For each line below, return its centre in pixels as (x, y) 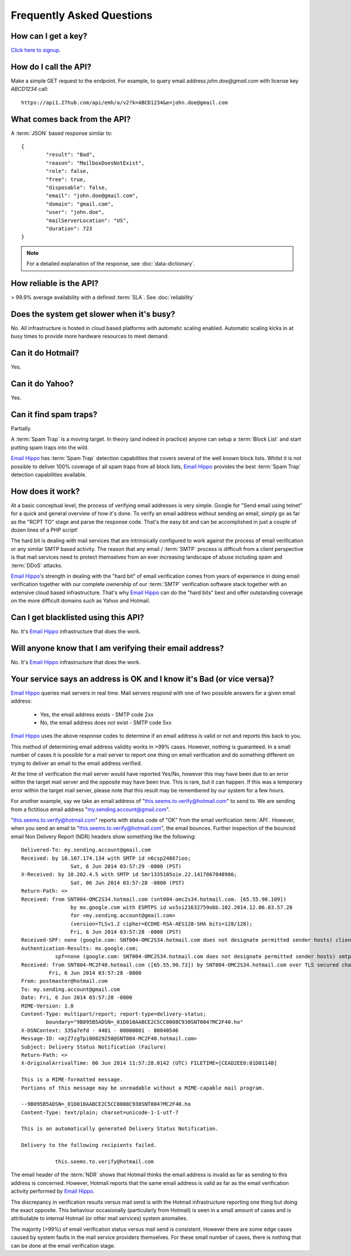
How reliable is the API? (55, 283)
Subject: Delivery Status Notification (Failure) (94, 1047)
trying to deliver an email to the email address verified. (77, 763)
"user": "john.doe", (75, 212)
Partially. (21, 428)
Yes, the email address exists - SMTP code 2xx (97, 714)
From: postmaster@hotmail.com (65, 981)
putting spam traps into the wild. (50, 447)
